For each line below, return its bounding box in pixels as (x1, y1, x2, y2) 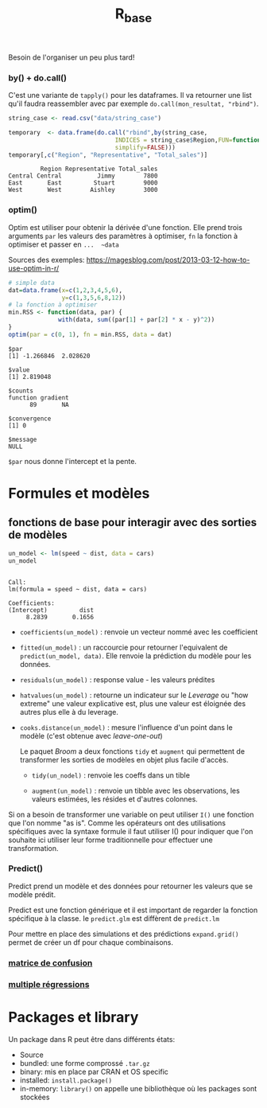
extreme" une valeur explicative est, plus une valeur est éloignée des (19, 698, 246, 708)
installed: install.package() (19, 1075, 113, 1085)
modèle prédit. (8, 889, 56, 899)
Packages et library (8, 1008, 139, 1026)
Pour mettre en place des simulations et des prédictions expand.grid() (8, 929, 239, 938)
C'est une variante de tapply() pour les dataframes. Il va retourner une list (8, 91, 252, 100)
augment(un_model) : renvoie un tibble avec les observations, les (31, 786, 240, 795)
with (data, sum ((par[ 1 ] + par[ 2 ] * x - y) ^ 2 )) (58, 316, 215, 324)
